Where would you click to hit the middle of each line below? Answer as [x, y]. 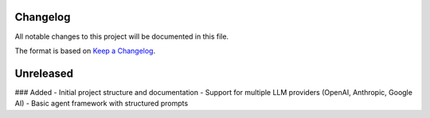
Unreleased [44, 73]
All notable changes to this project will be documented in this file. [122, 36]
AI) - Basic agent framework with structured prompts [102, 104]
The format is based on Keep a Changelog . [85, 51]
